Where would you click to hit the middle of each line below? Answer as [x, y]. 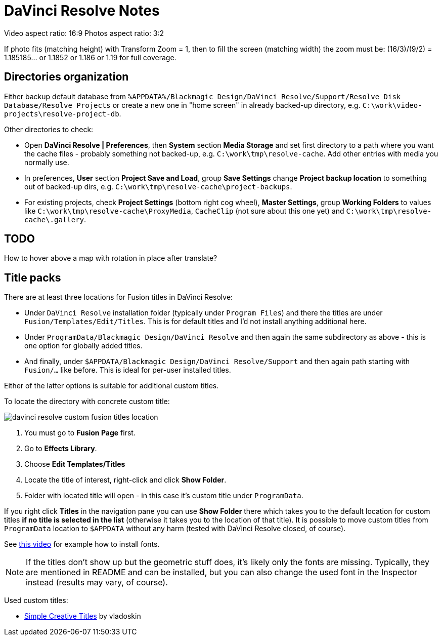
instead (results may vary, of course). [97, 583]
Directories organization [67, 77]
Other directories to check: [49, 129]
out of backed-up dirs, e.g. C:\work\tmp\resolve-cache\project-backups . [158, 186]
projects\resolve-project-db [62, 114]
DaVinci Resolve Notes [82, 11]
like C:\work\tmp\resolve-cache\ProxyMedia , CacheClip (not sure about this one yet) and [184, 211]
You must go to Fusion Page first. [80, 433]
